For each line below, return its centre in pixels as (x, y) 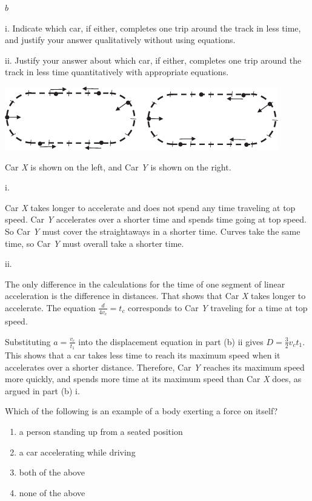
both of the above (52, 472)
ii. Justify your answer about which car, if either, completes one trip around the (153, 60)
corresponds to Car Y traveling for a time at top (218, 307)
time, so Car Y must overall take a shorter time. (95, 243)
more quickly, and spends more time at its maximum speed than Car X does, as (153, 379)
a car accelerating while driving (77, 452)
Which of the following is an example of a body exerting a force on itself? (141, 411)
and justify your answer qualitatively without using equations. (120, 40)
